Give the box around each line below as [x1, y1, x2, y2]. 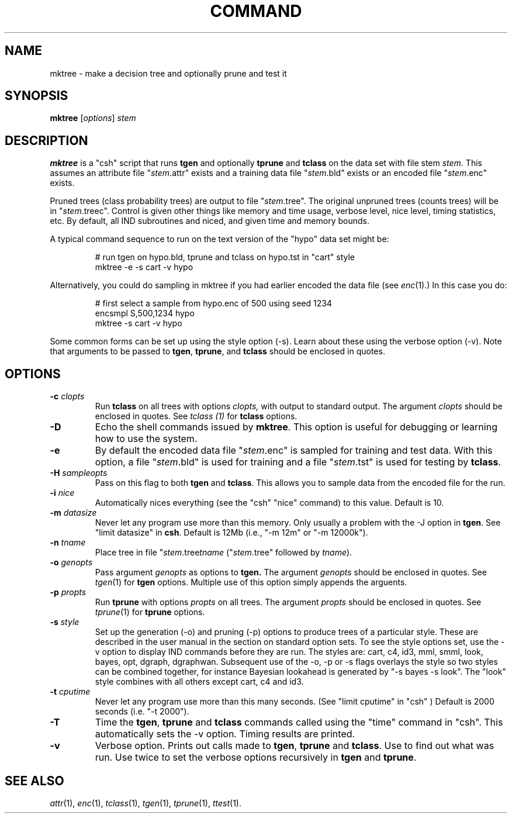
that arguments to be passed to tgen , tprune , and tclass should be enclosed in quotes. [50, 346, 385, 357]
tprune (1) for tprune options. [95, 607, 205, 617]
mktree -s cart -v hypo [95, 318, 182, 329]
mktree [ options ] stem [50, 113, 136, 123]
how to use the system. [95, 433, 198, 445]
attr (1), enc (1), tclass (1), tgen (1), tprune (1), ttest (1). [50, 798, 241, 808]
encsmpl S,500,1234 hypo [95, 308, 195, 319]
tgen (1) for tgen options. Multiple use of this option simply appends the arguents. [95, 577, 407, 588]
